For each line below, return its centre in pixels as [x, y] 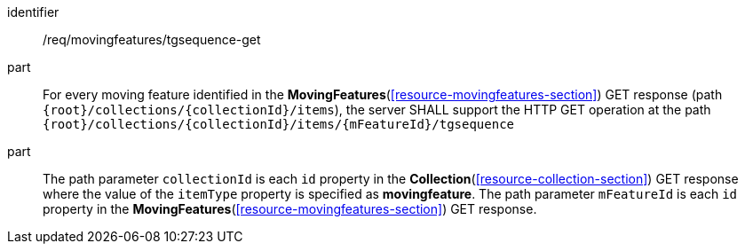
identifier [33, 12]
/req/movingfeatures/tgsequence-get [152, 39]
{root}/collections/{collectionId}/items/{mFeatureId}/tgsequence [279, 124]
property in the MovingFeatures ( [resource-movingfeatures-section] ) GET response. [290, 209]
